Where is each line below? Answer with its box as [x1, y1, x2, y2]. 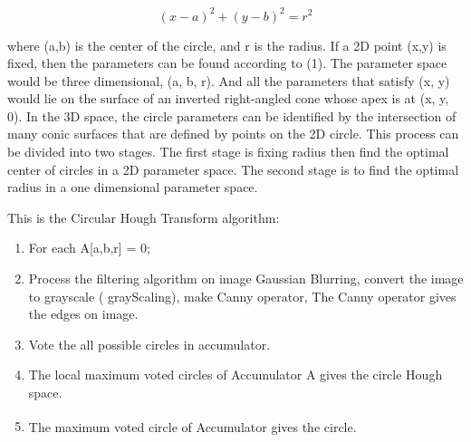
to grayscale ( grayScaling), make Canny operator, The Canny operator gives [28, 286, 457, 305]
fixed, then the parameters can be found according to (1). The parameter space [7, 53, 447, 72]
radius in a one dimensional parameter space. [7, 178, 258, 197]
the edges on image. [28, 304, 139, 323]
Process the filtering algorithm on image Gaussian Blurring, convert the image [28, 269, 464, 288]
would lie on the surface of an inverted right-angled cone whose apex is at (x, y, [7, 89, 449, 108]
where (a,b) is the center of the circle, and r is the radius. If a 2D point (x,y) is [7, 35, 447, 54]
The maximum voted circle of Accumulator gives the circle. [28, 417, 357, 436]
